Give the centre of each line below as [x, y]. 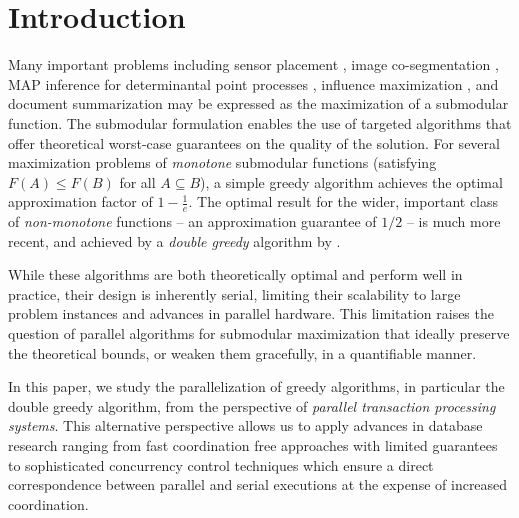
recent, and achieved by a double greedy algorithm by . [174, 240]
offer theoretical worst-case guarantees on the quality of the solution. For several [254, 142]
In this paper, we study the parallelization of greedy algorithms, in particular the [256, 386]
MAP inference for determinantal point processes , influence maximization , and [253, 83]
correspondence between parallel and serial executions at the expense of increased [258, 484]
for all [137, 181]
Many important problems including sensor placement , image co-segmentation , [253, 64]
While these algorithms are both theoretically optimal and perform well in [235, 274]
